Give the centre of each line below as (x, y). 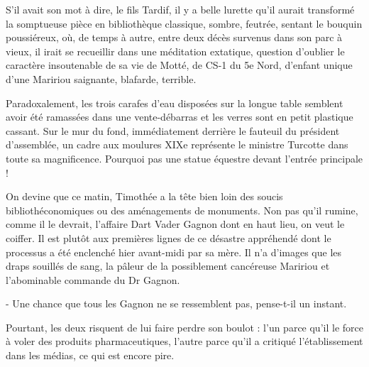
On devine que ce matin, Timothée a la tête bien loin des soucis (144, 196)
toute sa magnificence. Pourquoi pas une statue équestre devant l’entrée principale (184, 158)
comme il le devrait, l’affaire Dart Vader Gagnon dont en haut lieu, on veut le (175, 224)
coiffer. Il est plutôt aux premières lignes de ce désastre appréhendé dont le (169, 237)
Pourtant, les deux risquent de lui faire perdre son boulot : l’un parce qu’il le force (184, 327)
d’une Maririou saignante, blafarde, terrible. (101, 78)
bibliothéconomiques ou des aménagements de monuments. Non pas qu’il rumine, (182, 210)
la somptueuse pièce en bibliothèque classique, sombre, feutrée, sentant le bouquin (184, 23)
